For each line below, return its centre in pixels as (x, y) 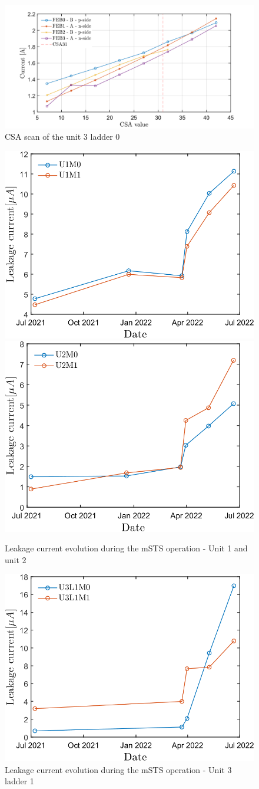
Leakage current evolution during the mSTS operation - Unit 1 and (126, 548)
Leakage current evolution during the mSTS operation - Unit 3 (118, 769)
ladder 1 (19, 781)
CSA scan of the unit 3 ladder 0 (62, 137)
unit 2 (16, 559)
